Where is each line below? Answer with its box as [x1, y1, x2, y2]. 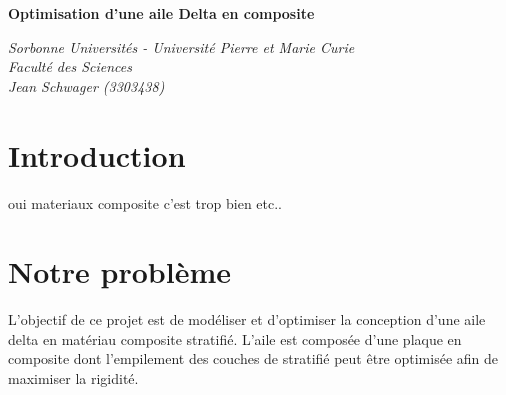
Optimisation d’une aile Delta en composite [8, 3, 315, 23]
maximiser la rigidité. [8, 368, 139, 388]
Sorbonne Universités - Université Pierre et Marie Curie [8, 36, 355, 57]
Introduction [8, 134, 186, 175]
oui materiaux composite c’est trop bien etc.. [8, 192, 282, 213]
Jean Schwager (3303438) [8, 75, 165, 96]
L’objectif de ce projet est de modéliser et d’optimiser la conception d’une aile [8, 309, 486, 330]
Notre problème [8, 251, 231, 292]
